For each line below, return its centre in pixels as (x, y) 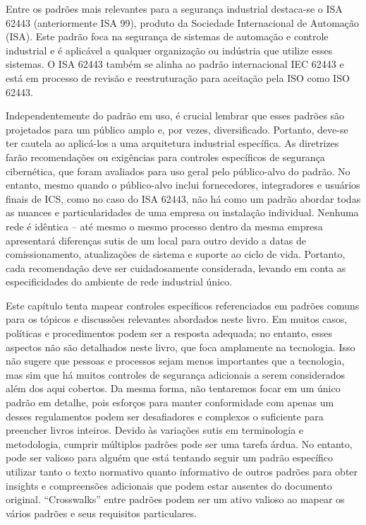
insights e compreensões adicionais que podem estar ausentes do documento (169, 485)
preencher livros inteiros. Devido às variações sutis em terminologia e (155, 430)
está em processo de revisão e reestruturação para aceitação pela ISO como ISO (178, 77)
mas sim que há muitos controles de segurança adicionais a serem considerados (176, 374)
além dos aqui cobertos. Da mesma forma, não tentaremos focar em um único (173, 388)
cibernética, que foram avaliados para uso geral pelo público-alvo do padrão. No (178, 171)
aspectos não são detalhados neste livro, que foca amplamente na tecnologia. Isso (181, 347)
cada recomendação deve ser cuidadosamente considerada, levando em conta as (176, 267)
